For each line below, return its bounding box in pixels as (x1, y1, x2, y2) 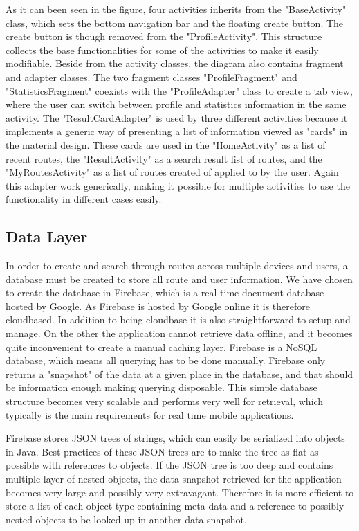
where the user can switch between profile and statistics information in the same (6, 97, 347, 111)
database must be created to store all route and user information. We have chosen (6, 271, 353, 286)
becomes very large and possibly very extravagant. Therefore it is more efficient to (6, 485, 354, 499)
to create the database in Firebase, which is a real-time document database (6, 285, 324, 300)
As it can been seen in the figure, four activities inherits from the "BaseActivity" (6, 2, 347, 16)
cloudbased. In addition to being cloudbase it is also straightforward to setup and (6, 312, 351, 327)
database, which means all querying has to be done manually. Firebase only (6, 353, 326, 368)
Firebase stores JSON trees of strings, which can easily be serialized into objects (6, 431, 345, 445)
